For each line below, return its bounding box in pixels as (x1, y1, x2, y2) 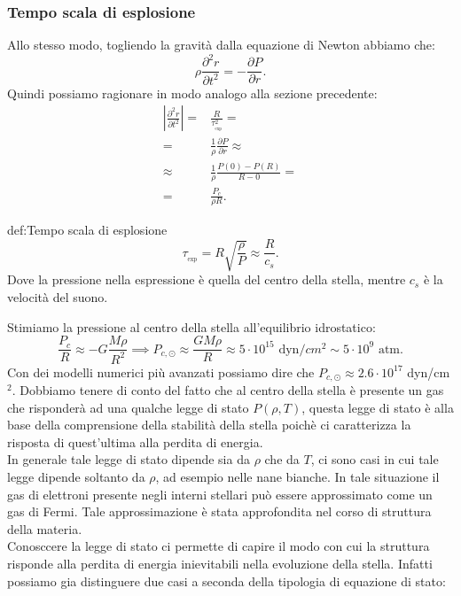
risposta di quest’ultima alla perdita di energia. (7, 432, 263, 451)
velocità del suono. (7, 288, 108, 306)
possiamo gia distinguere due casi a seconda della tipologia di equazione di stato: (7, 571, 446, 590)
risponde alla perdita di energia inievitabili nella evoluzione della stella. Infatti (7, 554, 433, 573)
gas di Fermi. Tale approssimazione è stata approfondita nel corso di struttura (7, 502, 432, 521)
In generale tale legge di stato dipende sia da (7, 450, 250, 468)
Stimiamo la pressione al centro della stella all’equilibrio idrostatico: (7, 317, 376, 336)
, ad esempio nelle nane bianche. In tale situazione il (155, 468, 440, 486)
